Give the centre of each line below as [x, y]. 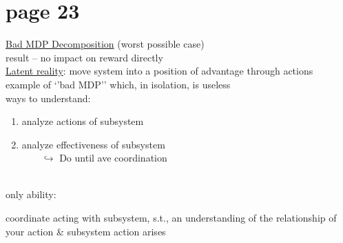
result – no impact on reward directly [84, 57]
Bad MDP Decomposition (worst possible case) [105, 44]
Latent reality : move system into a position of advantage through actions [159, 71]
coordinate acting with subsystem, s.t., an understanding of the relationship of [171, 218]
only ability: [31, 194]
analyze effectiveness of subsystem [93, 144]
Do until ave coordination [113, 158]
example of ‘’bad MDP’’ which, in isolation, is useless [118, 84]
